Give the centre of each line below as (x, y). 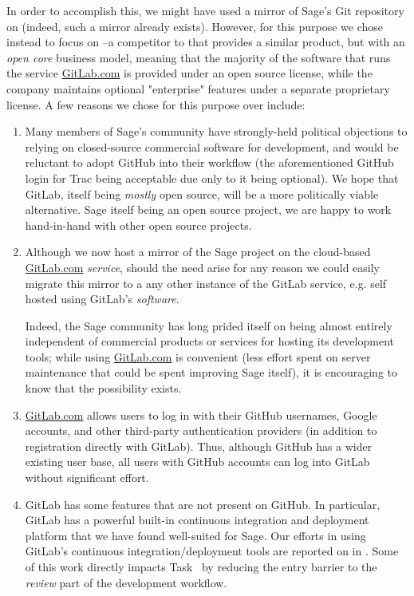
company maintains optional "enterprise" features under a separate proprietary (198, 88)
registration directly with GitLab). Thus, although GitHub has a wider (199, 446)
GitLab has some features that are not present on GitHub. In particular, (203, 504)
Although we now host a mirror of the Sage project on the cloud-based (198, 252)
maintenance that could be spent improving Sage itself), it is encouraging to (211, 372)
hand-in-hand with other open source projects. (138, 225)
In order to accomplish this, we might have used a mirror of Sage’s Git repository (205, 10)
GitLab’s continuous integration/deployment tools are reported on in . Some (212, 551)
